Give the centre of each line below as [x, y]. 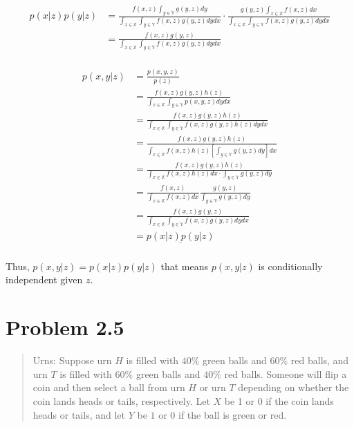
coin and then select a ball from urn [109, 387]
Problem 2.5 [65, 327]
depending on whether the [294, 387]
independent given [44, 279]
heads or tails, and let [79, 414]
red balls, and [320, 360]
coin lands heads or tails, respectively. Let [121, 400]
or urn [213, 387]
